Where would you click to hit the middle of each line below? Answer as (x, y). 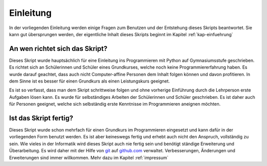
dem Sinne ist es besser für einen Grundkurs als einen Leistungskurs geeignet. (89, 81)
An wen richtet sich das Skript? (58, 49)
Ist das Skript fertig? (41, 118)
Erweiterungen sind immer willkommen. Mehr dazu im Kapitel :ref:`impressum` (89, 158)
